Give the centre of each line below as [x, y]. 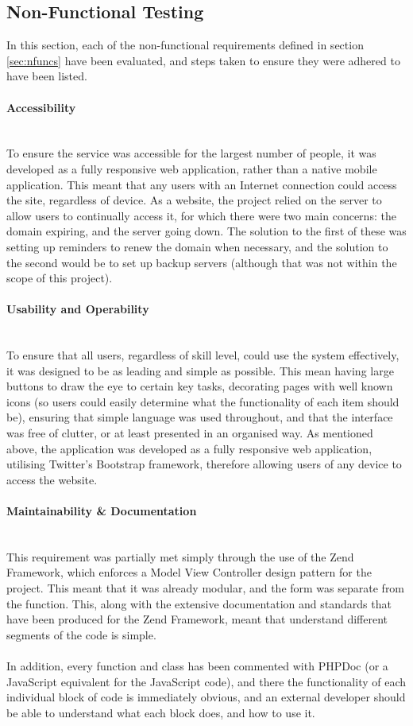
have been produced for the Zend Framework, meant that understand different [197, 619]
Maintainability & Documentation [102, 511]
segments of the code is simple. [81, 634]
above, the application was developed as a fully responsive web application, [189, 448]
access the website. [52, 479]
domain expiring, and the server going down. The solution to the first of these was [206, 231]
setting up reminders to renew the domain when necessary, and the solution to [197, 246]
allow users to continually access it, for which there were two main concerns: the [201, 215]
